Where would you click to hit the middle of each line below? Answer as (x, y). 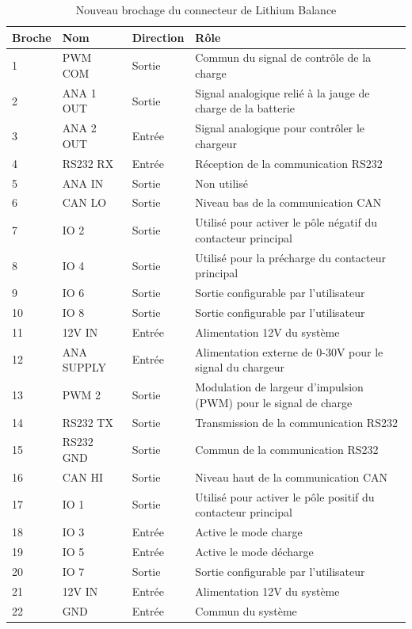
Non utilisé (221, 183)
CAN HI (82, 477)
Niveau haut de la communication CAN (292, 477)
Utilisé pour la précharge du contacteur (290, 257)
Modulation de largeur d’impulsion (279, 387)
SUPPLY (84, 367)
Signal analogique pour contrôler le (280, 128)
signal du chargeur (240, 367)
